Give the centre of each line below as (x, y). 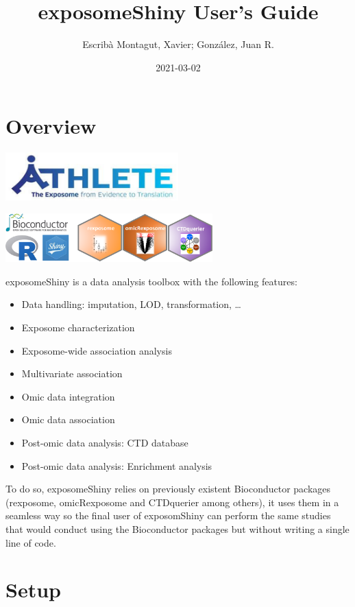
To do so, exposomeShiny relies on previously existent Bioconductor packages (168, 489)
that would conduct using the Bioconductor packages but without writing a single (177, 528)
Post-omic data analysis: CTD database (105, 443)
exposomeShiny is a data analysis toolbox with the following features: (151, 281)
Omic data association (68, 419)
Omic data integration (68, 396)
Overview (51, 126)
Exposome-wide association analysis (97, 350)
